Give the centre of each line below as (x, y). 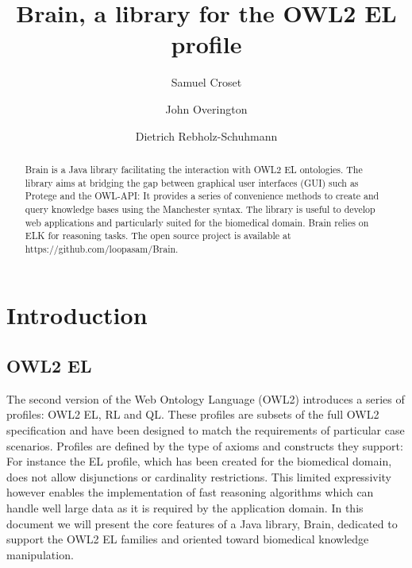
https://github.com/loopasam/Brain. (102, 248)
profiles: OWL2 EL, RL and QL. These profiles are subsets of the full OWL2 (193, 414)
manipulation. (40, 554)
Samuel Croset (206, 82)
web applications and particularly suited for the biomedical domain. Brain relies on (197, 222)
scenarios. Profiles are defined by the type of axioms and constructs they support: (205, 445)
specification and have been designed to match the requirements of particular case (206, 430)
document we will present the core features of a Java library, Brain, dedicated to (202, 523)
